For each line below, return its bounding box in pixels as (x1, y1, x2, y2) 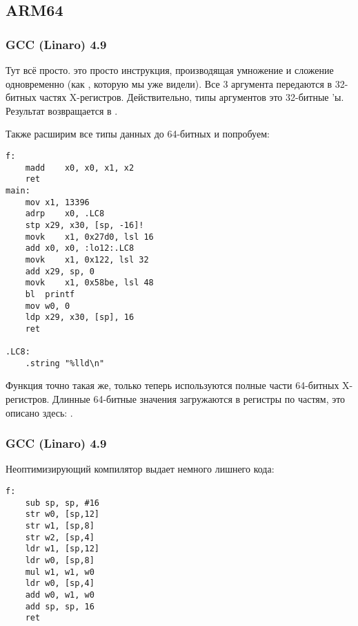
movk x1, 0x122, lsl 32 (25, 254, 149, 265)
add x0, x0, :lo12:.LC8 (25, 243, 135, 254)
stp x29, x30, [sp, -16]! (25, 220, 144, 230)
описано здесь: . (6, 405, 73, 419)
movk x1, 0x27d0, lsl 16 (25, 231, 154, 242)
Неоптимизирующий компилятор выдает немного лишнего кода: (6, 462, 275, 476)
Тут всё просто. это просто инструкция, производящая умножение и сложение (6, 63, 334, 77)
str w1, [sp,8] (25, 521, 95, 531)
